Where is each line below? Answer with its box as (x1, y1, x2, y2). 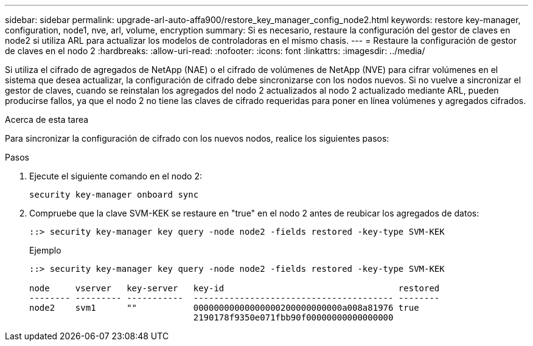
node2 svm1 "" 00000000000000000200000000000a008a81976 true (29, 303, 419, 313)
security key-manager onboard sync (29, 190, 199, 199)
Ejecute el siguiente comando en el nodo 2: (29, 171, 202, 181)
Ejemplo (29, 245, 61, 255)
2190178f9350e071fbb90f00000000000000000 (193, 313, 394, 322)
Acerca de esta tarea (5, 114, 89, 125)
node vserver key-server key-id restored (29, 283, 440, 293)
